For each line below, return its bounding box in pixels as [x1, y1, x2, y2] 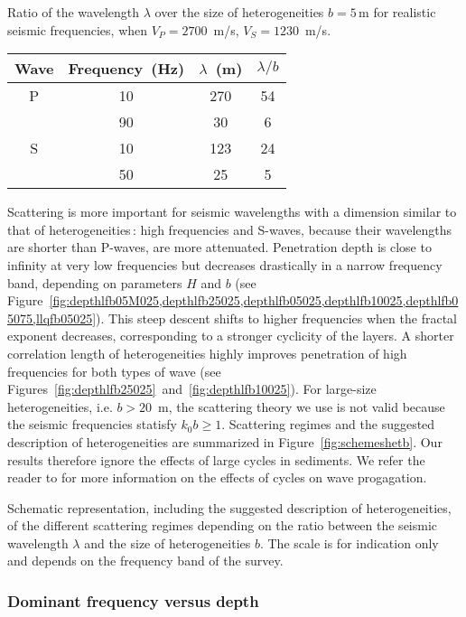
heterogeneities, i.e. [7, 397, 113, 416]
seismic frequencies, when [7, 20, 148, 39]
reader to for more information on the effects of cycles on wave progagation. [7, 468, 427, 487]
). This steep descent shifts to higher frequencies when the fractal [96, 308, 457, 327]
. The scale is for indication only [259, 533, 439, 552]
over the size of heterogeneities [154, 3, 324, 21]
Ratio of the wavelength [7, 3, 140, 21]
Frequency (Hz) [68, 58, 185, 79]
